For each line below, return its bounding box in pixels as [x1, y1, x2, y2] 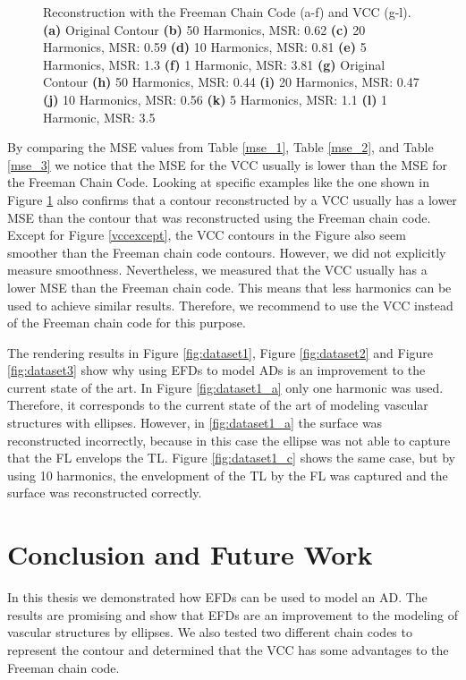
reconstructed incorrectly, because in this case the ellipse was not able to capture [7, 430, 451, 449]
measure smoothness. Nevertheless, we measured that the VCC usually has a [7, 260, 428, 279]
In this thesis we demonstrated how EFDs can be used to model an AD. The [7, 588, 428, 607]
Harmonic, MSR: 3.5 [43, 107, 156, 126]
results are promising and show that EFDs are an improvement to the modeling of [7, 605, 458, 624]
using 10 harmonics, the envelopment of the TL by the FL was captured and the [7, 465, 448, 484]
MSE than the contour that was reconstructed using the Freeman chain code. [7, 208, 431, 226]
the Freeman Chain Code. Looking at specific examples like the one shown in [7, 173, 429, 191]
